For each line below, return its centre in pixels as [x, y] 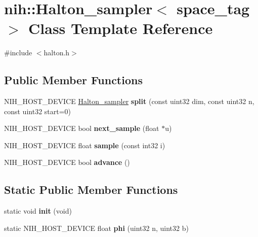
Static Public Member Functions [91, 190]
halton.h [57, 53]
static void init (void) [38, 211]
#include [18, 53]
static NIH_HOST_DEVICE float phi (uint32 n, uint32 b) [96, 228]
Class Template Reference [121, 28]
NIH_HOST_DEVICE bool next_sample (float [82, 128]
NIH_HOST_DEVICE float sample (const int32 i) [85, 145]
